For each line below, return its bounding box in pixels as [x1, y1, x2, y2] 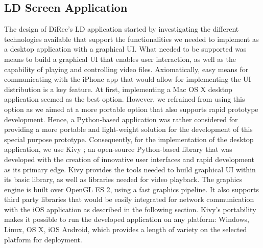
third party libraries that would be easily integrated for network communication [4, 194, 254, 205]
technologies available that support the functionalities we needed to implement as [4, 33, 259, 44]
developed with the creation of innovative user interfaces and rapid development [4, 153, 254, 164]
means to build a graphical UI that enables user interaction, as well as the [4, 53, 236, 64]
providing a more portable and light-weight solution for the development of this [4, 124, 253, 134]
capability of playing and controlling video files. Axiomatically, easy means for [4, 63, 249, 74]
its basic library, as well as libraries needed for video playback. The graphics [4, 174, 243, 185]
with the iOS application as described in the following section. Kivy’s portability [4, 204, 256, 214]
